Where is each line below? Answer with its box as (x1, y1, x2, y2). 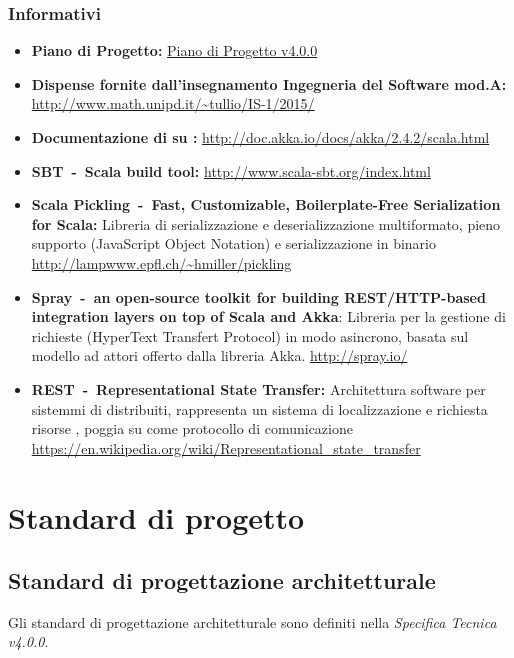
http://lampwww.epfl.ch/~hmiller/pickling (31, 252, 292, 273)
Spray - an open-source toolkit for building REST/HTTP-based (31, 286, 486, 307)
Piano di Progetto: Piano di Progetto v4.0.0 (31, 40, 318, 61)
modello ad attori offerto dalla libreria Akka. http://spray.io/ (31, 345, 408, 366)
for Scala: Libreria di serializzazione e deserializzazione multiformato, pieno (31, 213, 501, 234)
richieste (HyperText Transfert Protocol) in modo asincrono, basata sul (31, 325, 469, 346)
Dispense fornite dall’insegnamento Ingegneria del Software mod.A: (31, 73, 507, 94)
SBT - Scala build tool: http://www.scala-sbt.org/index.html (31, 160, 431, 181)
